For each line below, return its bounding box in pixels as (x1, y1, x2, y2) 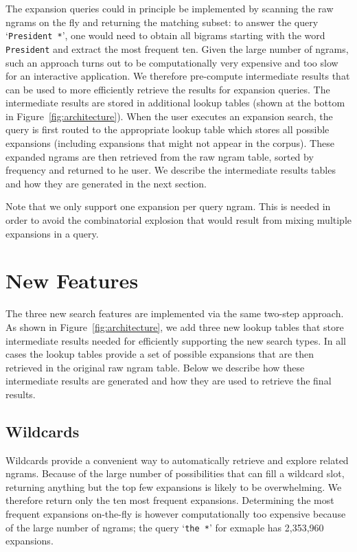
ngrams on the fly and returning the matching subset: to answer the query (5, 14, 319, 29)
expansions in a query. (5, 226, 99, 240)
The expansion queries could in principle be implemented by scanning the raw (5, 1, 334, 15)
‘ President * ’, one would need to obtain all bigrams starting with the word (5, 28, 325, 43)
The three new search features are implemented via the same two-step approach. (5, 306, 344, 321)
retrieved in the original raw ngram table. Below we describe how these (5, 360, 305, 374)
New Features (5, 266, 139, 295)
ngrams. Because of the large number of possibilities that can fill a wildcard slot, (5, 466, 345, 481)
